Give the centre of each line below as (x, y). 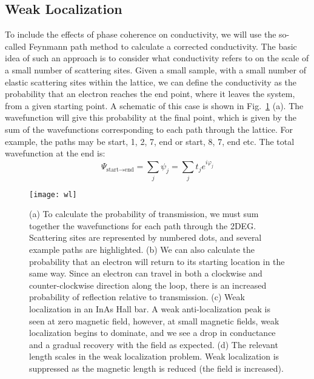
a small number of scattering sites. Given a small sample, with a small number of (155, 69)
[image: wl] (53, 194)
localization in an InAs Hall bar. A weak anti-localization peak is (150, 308)
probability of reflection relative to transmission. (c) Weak (137, 297)
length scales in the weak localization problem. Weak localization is (154, 356)
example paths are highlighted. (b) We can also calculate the (142, 249)
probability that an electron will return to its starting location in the (157, 261)
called (15, 46)
